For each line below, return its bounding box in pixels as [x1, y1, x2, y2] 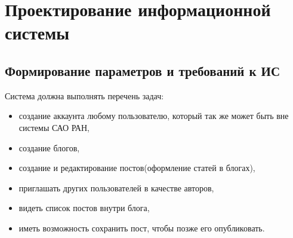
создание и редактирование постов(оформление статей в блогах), [18, 161, 255, 174]
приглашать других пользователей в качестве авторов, [18, 181, 214, 194]
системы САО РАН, [18, 121, 90, 133]
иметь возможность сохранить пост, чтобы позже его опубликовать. [18, 221, 265, 234]
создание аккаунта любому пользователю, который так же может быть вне [18, 109, 289, 122]
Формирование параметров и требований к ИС [5, 61, 280, 80]
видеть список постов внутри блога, [18, 202, 150, 214]
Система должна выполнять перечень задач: [5, 89, 164, 102]
